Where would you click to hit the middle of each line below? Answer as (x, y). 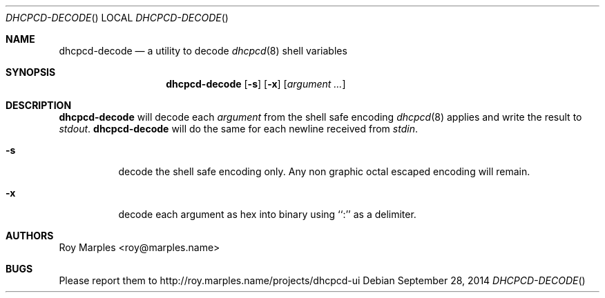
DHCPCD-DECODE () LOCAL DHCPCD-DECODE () (117, 18)
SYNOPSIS (31, 72)
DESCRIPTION (39, 105)
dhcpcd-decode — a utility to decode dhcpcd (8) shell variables (203, 51)
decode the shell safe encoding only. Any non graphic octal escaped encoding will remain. (324, 171)
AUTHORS (30, 236)
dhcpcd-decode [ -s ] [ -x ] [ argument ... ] (256, 84)
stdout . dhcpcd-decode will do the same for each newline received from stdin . (238, 129)
